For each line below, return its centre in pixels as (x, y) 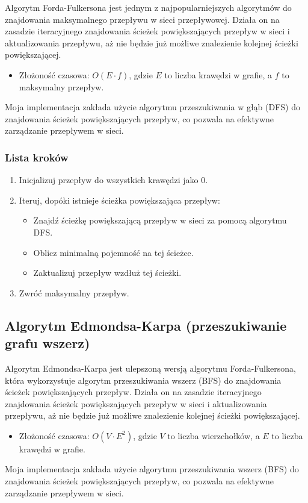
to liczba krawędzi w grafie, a (218, 74)
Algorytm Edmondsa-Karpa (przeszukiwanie (146, 325)
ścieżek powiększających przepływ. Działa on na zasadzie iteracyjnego (133, 392)
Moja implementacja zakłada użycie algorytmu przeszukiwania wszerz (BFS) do (152, 469)
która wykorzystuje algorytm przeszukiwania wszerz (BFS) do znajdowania (143, 380)
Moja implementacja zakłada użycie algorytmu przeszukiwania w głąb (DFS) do (153, 107)
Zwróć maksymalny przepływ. (74, 292)
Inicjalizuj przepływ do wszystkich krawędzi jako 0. (113, 180)
